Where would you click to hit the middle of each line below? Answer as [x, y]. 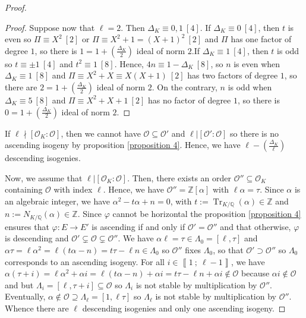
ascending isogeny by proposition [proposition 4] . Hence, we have [123, 145]
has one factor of [261, 39]
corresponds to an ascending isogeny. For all [85, 261]
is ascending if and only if [138, 226]
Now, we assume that [44, 177]
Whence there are [37, 308]
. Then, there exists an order [179, 177]
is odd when [250, 86]
